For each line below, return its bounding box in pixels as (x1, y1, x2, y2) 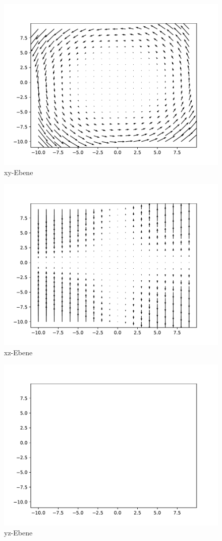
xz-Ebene (4, 347, 33, 357)
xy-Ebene (4, 167, 33, 177)
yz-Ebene (4, 527, 33, 537)
